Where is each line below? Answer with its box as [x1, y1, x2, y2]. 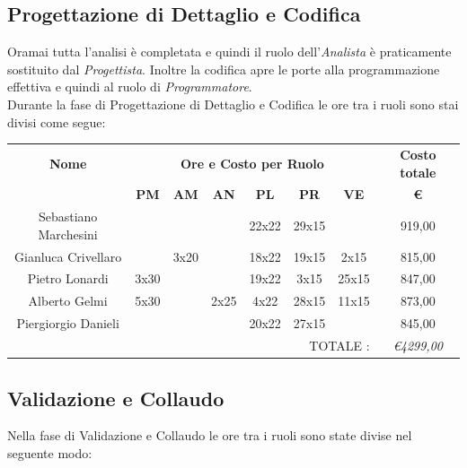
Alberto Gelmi [28, 291, 108, 310]
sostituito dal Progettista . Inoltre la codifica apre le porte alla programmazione [7, 59, 440, 78]
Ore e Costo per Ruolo [181, 153, 324, 172]
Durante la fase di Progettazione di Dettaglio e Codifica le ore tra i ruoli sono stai [7, 94, 459, 113]
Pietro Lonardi [27, 269, 109, 288]
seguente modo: [7, 443, 93, 462]
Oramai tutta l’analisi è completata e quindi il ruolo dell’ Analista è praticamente [7, 42, 452, 61]
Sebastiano [38, 207, 98, 226]
